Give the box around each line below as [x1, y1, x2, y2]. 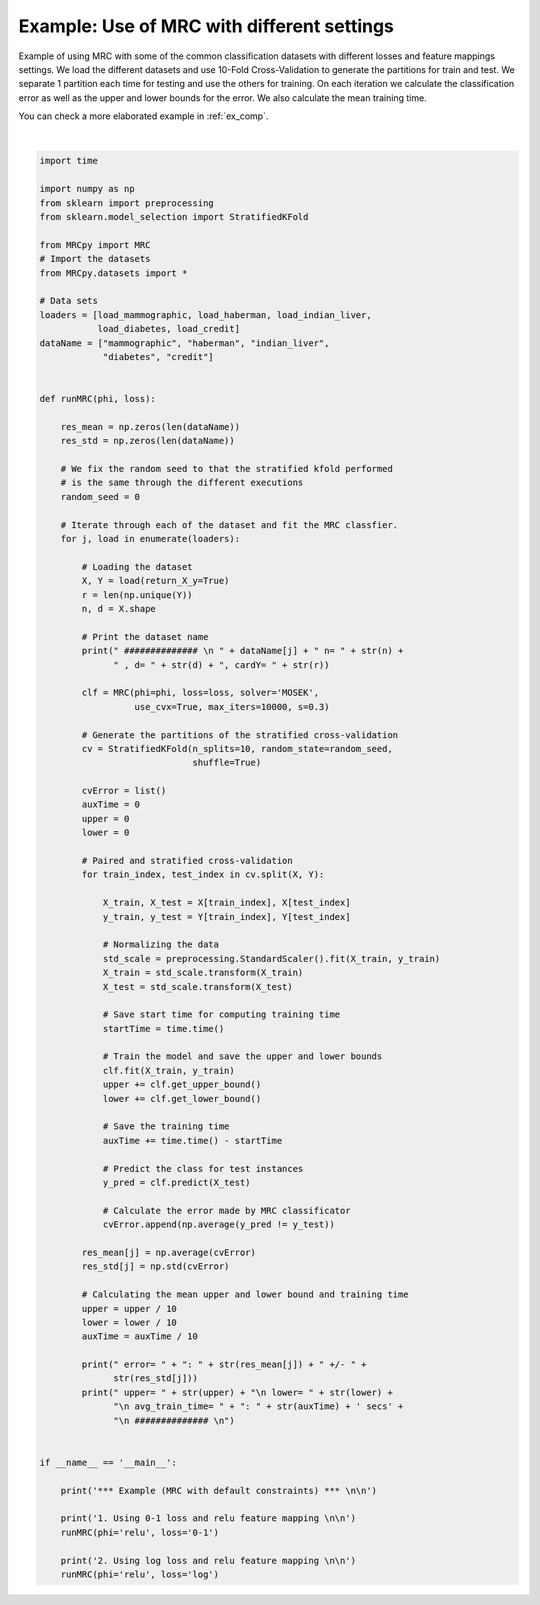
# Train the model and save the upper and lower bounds [102, 1051, 383, 1062]
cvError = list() [81, 785, 167, 797]
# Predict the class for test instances [102, 1163, 304, 1174]
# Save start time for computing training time [102, 1009, 341, 1020]
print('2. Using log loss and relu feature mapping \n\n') [60, 1555, 357, 1566]
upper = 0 [81, 813, 130, 824]
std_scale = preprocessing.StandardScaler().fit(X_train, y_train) [102, 953, 441, 964]
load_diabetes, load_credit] [97, 323, 240, 335]
